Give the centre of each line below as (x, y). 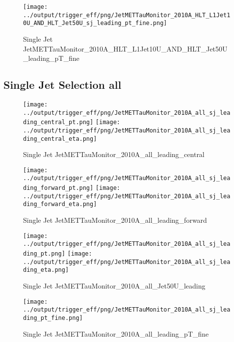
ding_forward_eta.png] (60, 204)
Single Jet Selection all (63, 85)
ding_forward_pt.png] (58, 188)
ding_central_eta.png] (60, 139)
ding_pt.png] (44, 254)
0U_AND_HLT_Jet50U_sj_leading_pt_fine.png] (95, 23)
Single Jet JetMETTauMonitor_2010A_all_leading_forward (115, 220)
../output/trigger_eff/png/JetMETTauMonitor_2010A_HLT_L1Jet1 (127, 15)
